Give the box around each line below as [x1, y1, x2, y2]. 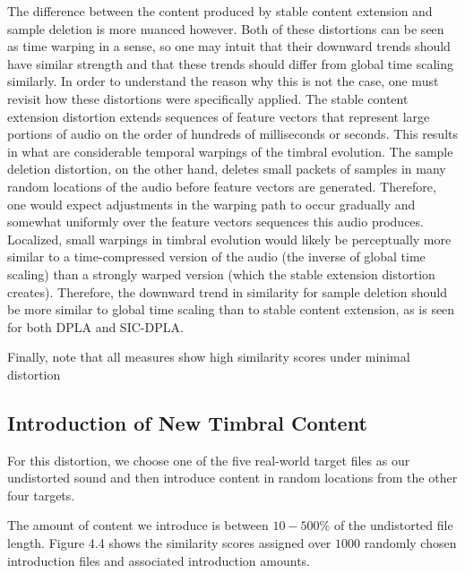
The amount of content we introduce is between [7, 516, 269, 535]
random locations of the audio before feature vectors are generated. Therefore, [7, 176, 436, 195]
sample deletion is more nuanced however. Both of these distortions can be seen [7, 19, 444, 38]
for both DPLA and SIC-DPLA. [7, 317, 184, 336]
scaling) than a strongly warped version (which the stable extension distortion [7, 264, 435, 283]
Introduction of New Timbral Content [7, 408, 367, 436]
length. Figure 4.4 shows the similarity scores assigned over [7, 534, 332, 552]
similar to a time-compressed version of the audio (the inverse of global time [7, 247, 426, 266]
